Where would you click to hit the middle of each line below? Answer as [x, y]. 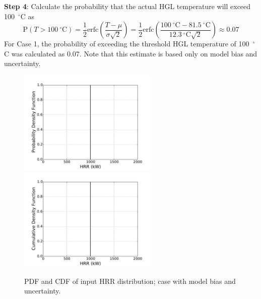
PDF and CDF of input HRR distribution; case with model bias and [130, 281]
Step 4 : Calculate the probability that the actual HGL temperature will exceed [127, 6]
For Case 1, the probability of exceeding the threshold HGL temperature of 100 [127, 44]
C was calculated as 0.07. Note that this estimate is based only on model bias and [131, 53]
